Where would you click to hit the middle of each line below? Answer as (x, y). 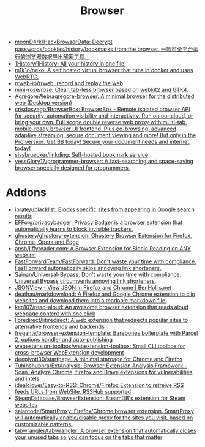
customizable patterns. (43, 424)
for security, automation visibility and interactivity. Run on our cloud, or (104, 116)
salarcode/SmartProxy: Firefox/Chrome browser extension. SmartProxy (104, 411)
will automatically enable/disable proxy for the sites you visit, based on (104, 418)
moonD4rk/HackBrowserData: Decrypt (63, 42)
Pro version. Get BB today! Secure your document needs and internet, (102, 142)
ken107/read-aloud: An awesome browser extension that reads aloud (102, 307)
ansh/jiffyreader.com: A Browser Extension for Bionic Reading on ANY (102, 249)
